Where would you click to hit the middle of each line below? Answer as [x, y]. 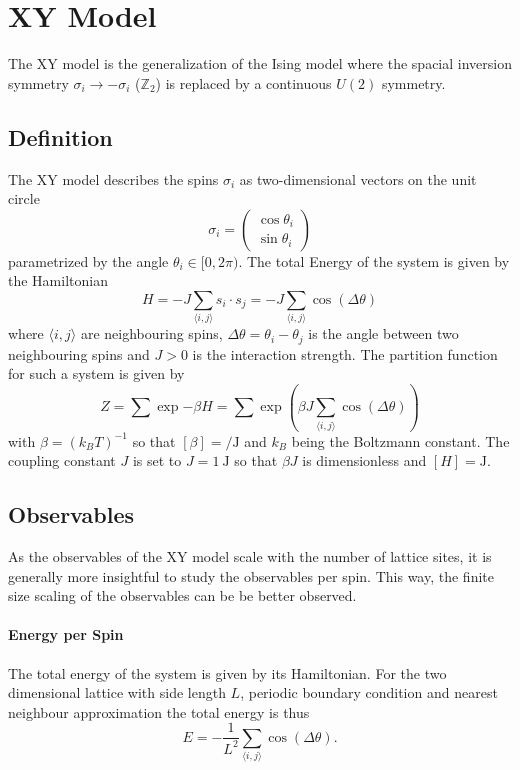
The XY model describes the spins [113, 178]
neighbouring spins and [79, 353]
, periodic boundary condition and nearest [369, 692]
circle [24, 198]
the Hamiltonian [58, 280]
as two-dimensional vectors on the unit [358, 178]
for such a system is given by [96, 373]
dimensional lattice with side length [117, 692]
